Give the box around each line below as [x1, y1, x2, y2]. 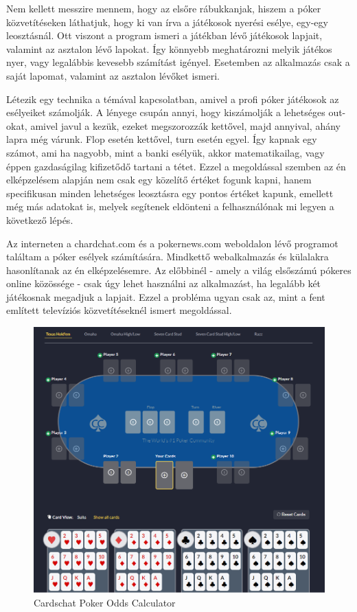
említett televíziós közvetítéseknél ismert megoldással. [6, 303, 232, 317]
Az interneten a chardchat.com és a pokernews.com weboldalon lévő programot [6, 236, 338, 250]
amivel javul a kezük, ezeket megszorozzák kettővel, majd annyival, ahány [30, 118, 341, 133]
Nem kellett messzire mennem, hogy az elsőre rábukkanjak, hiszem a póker [6, 1, 321, 15]
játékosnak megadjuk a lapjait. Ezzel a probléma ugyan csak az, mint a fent [6, 289, 325, 304]
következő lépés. [6, 212, 73, 227]
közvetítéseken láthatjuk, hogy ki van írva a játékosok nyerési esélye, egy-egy [6, 14, 328, 29]
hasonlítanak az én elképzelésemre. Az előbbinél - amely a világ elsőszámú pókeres [6, 262, 352, 277]
